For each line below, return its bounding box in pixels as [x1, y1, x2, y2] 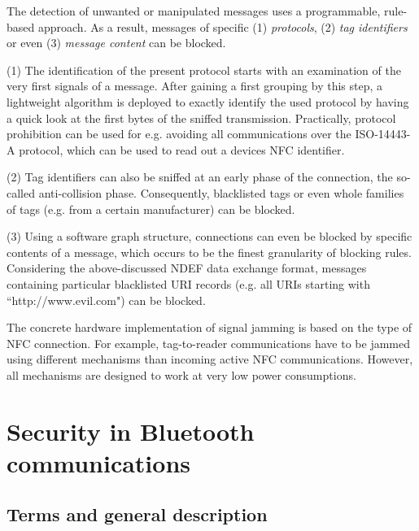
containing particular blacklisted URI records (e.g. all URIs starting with [7, 275, 370, 292]
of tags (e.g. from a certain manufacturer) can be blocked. [7, 200, 295, 217]
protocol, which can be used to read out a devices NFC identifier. [19, 141, 345, 158]
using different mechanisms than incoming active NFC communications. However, [7, 350, 413, 368]
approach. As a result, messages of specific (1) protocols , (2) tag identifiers [37, 18, 408, 35]
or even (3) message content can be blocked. [7, 34, 226, 51]
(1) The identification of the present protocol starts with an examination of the [7, 61, 401, 78]
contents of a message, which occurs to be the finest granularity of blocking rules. [7, 243, 412, 260]
